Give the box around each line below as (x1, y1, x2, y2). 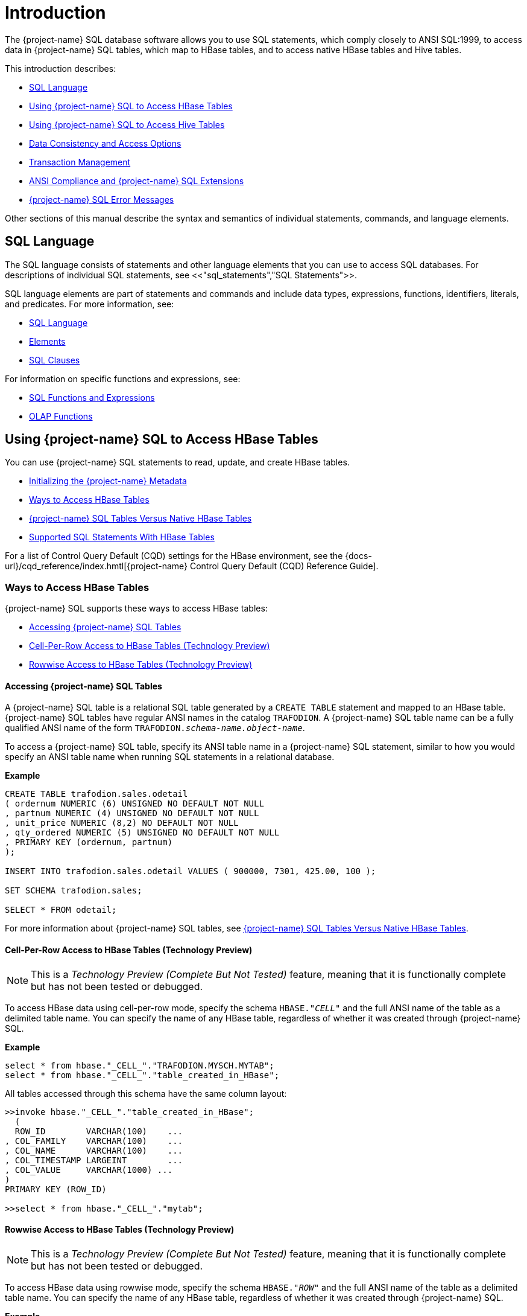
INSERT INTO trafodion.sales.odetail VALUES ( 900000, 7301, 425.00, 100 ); (5, 866, 376, 877)
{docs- (345, 551, 372, 561)
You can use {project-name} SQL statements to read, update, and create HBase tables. (5, 457, 350, 468)
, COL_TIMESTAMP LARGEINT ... (5, 1155, 183, 1165)
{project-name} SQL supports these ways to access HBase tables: (5, 603, 268, 614)
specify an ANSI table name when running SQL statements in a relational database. (5, 752, 335, 762)
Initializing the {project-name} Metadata (29, 476, 187, 487)
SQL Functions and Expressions (29, 392, 155, 403)
